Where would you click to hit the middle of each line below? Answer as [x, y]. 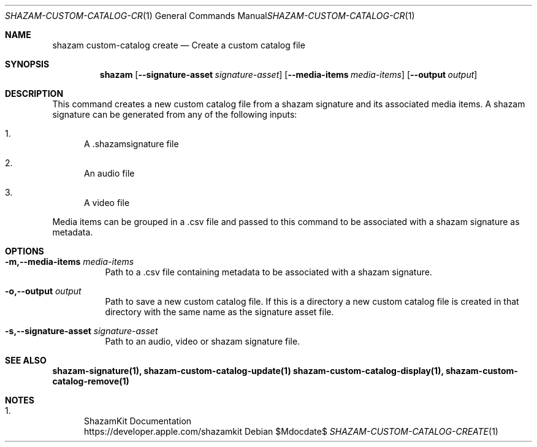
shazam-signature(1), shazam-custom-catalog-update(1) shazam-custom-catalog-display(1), [248, 371]
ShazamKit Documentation [138, 421]
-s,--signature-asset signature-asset [82, 331]
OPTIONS [25, 251]
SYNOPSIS [27, 64]
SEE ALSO [26, 360]
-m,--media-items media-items [70, 262]
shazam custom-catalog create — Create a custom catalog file [179, 45]
